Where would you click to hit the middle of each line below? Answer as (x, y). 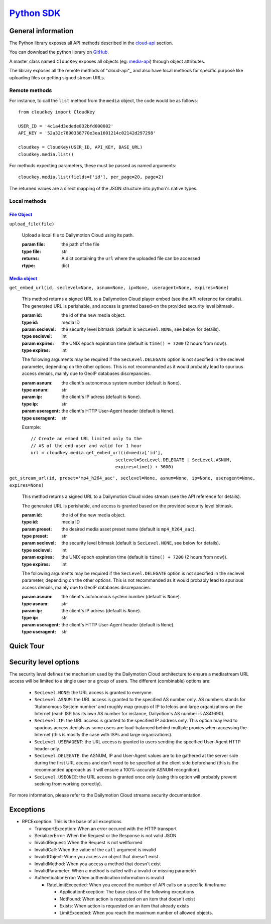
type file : (31, 251)
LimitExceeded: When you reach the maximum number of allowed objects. (136, 913)
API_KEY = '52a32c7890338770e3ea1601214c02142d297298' (87, 133)
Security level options (44, 662)
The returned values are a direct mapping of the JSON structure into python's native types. (103, 188)
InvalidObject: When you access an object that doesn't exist (96, 857)
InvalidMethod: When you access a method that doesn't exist (98, 864)
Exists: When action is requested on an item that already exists (124, 905)
